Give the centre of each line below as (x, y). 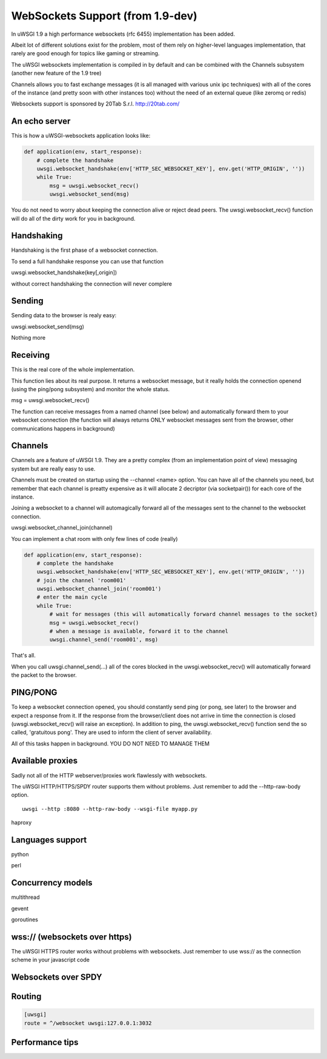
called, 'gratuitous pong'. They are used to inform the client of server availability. (111, 732)
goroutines (25, 919)
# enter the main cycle (72, 597)
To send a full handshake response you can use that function (87, 261)
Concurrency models (52, 883)
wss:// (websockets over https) (72, 937)
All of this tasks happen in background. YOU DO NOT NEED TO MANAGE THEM (111, 744)
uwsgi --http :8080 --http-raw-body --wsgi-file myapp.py (110, 809)
